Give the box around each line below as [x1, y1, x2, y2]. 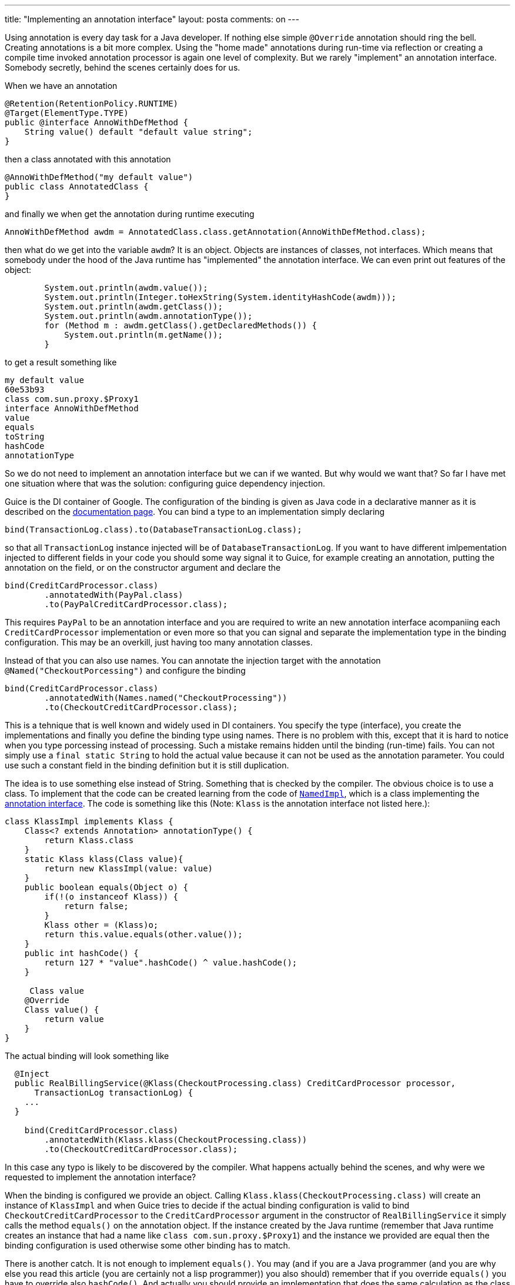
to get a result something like [5, 357, 117, 367]
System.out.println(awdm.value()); [44, 283, 208, 292]
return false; [64, 901, 129, 911]
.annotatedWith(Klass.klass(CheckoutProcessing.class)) [44, 1135, 307, 1144]
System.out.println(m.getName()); [64, 330, 223, 339]
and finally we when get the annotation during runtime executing [5, 209, 255, 219]
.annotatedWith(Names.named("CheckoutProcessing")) [44, 693, 287, 703]
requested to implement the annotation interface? [5, 1172, 196, 1182]
